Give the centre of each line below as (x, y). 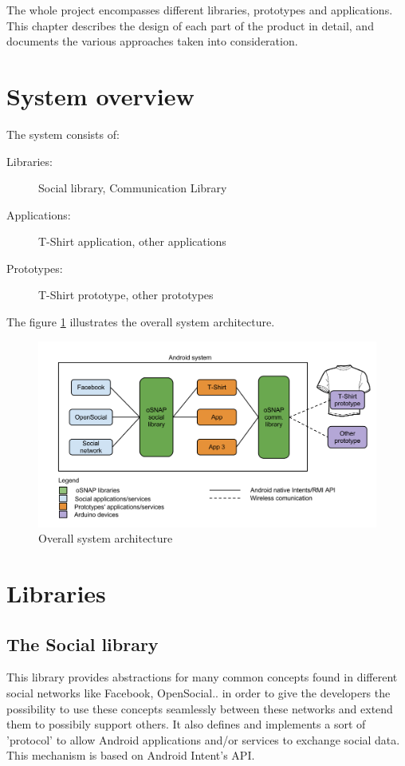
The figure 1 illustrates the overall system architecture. (141, 322)
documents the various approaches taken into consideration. (152, 41)
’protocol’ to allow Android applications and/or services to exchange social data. (203, 739)
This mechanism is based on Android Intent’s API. (131, 755)
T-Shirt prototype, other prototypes (126, 295)
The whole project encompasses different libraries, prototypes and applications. (200, 10)
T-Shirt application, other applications (132, 241)
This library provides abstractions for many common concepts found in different (202, 677)
